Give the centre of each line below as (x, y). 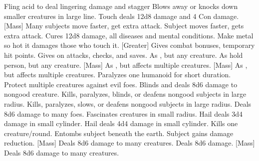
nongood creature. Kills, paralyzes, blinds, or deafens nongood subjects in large (125, 94)
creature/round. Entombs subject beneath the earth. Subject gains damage (119, 133)
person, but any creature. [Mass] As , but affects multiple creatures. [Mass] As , (126, 65)
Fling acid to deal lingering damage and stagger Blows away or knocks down (121, 6)
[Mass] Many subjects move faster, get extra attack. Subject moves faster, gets (124, 26)
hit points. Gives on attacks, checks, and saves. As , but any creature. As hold (124, 55)
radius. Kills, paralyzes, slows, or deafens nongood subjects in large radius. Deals (128, 103)
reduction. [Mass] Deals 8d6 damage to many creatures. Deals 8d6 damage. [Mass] (129, 143)
